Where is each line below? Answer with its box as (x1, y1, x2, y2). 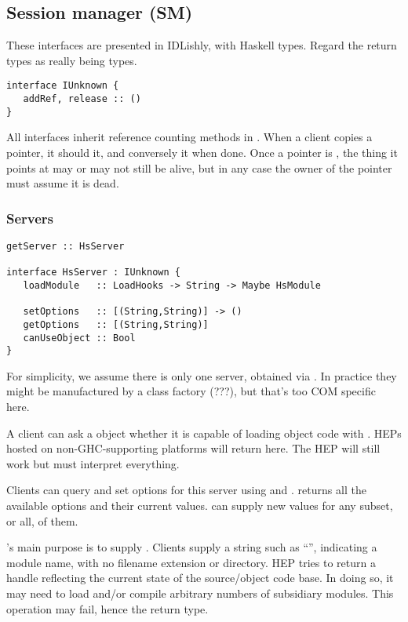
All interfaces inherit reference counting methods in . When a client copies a (6, 129, 373, 145)
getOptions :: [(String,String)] (23, 318, 209, 330)
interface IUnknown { (6, 80, 119, 92)
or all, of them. (6, 512, 78, 529)
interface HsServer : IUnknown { (6, 267, 180, 278)
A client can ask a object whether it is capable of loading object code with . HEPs (6, 424, 402, 441)
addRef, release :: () (23, 93, 141, 105)
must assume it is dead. (6, 175, 119, 191)
